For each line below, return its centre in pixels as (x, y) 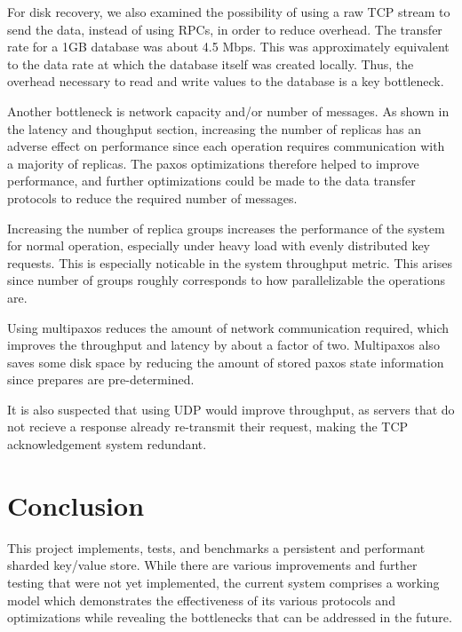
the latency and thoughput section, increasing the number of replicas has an (214, 128)
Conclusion (76, 505)
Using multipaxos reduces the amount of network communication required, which (228, 327)
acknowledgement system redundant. (107, 444)
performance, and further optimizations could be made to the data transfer (211, 181)
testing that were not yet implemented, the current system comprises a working (223, 582)
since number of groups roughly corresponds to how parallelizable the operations (227, 280)
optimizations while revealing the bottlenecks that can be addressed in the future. (230, 617)
